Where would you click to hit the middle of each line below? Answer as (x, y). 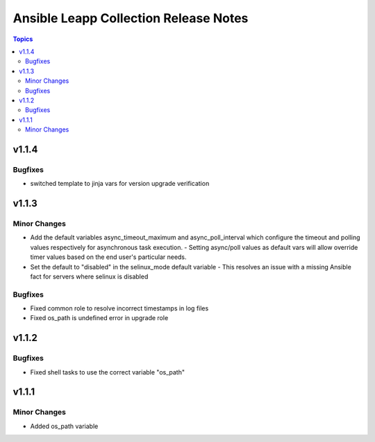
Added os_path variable (64, 426)
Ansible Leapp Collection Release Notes (131, 18)
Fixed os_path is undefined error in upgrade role (99, 318)
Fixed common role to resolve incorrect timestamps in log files (119, 308)
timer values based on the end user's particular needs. (108, 257)
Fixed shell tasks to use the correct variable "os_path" (108, 372)
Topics (23, 39)
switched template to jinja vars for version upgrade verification (120, 184)
